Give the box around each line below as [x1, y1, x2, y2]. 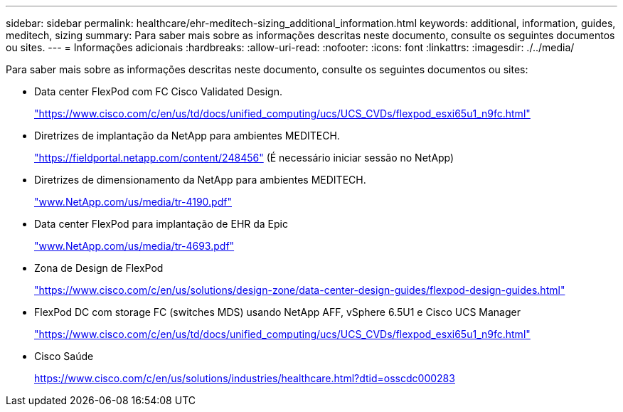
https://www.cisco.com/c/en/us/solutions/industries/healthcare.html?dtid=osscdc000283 [34, 372, 455, 384]
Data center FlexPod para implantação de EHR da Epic [34, 218, 288, 230]
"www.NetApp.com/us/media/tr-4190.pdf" [34, 196, 232, 208]
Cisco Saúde [34, 350, 94, 362]
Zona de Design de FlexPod [34, 262, 164, 274]
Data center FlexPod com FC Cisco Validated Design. [34, 85, 283, 97]
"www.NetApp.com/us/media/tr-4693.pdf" [34, 240, 235, 252]
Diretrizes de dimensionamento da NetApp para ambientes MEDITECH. [34, 174, 366, 186]
